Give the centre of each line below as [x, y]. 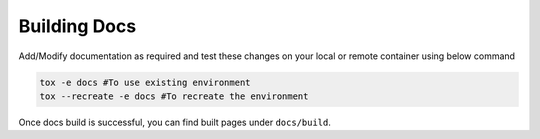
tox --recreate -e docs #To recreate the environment [174, 96]
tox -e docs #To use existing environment [145, 82]
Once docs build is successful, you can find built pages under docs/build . [175, 122]
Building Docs [77, 26]
